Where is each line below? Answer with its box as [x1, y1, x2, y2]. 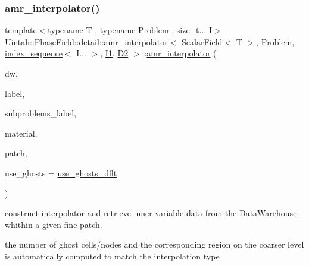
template [5, 24, 37, 36]
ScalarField [182, 35, 223, 47]
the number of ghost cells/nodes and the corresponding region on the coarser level [5, 238, 304, 251]
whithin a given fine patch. [5, 218, 102, 230]
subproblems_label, [5, 107, 76, 119]
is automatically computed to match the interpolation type [5, 249, 220, 262]
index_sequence [5, 47, 63, 59]
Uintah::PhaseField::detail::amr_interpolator [5, 35, 168, 47]
